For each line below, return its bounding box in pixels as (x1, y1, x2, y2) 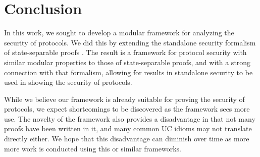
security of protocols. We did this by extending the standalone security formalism (4, 37, 256, 47)
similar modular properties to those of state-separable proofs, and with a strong (4, 57, 251, 67)
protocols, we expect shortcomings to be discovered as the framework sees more (4, 103, 250, 114)
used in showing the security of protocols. (4, 77, 132, 87)
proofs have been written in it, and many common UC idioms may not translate (4, 123, 252, 134)
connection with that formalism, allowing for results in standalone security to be (4, 67, 253, 77)
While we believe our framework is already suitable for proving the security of (4, 93, 245, 104)
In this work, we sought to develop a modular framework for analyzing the (4, 27, 234, 38)
